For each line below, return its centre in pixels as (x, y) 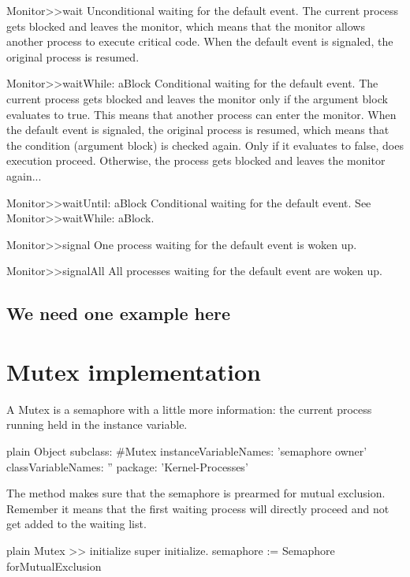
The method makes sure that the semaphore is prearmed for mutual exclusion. (196, 493)
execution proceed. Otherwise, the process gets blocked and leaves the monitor (196, 160)
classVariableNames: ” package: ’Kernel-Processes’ (127, 466)
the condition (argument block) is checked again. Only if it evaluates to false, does (205, 145)
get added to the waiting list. (76, 524)
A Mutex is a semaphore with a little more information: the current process (189, 409)
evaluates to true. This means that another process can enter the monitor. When (201, 114)
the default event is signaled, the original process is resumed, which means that (198, 130)
